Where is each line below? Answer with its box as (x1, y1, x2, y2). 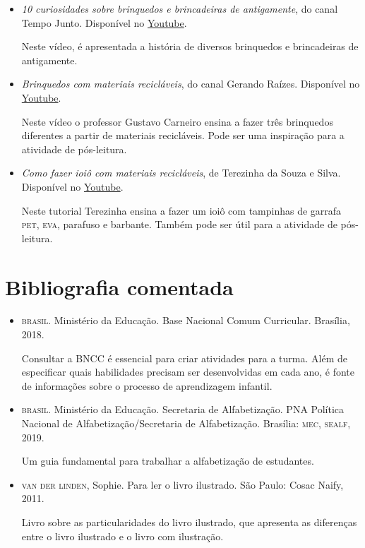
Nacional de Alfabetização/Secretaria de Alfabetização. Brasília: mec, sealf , (21, 416, 351, 430)
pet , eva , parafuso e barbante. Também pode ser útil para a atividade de (21, 217, 337, 232)
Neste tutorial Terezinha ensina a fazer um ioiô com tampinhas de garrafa (21, 203, 342, 218)
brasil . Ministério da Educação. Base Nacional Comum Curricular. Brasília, (21, 313, 350, 328)
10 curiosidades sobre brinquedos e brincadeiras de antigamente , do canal (21, 1, 338, 16)
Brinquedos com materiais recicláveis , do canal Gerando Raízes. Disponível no (21, 76, 360, 91)
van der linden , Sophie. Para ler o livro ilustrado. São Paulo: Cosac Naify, (21, 477, 344, 492)
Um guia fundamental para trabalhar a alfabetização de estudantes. (21, 453, 314, 468)
